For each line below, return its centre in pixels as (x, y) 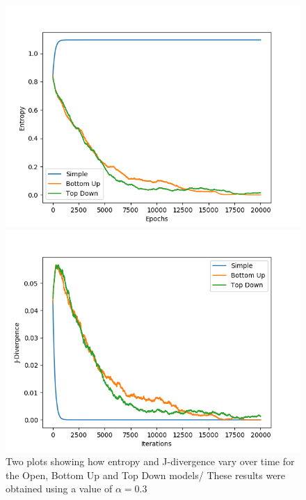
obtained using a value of (59, 489)
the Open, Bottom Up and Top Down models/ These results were (146, 475)
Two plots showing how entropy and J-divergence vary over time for (150, 461)
